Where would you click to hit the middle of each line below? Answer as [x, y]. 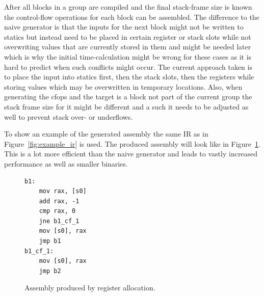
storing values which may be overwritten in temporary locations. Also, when [123, 86]
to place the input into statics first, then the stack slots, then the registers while [129, 77]
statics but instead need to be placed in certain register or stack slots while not [128, 36]
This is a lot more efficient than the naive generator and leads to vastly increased [131, 154]
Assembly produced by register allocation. [90, 288]
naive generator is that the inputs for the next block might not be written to [124, 27]
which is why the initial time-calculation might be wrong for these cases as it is [128, 56]
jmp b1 [50, 241]
